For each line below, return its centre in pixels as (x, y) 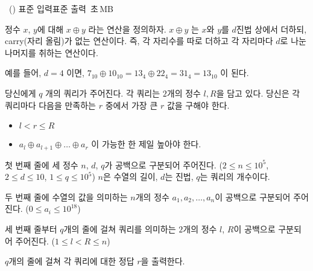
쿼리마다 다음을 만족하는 (51, 105)
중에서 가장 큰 (131, 105)
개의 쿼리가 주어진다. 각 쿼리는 (103, 93)
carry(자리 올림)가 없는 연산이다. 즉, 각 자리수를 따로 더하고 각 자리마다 (139, 41)
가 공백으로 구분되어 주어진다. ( (163, 164)
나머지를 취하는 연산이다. (52, 52)
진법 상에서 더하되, (271, 29)
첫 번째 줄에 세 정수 (42, 164)
